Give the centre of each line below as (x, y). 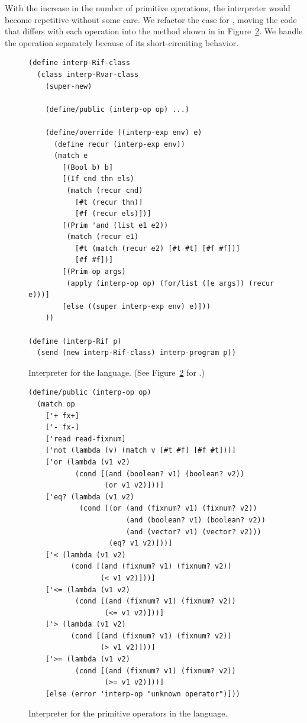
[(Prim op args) (94, 272)
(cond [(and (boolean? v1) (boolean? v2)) (160, 474)
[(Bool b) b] (88, 167)
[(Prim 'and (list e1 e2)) (115, 225)
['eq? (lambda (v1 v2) (90, 497)
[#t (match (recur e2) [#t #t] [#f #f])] (157, 248)
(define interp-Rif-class (79, 63)
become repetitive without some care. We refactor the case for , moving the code (151, 19)
